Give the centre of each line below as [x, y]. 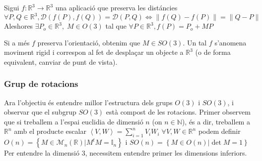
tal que [116, 26]
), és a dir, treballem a [216, 121]
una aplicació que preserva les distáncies [116, 7]
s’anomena [230, 42]
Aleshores [19, 26]
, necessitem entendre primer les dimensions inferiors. [166, 153]
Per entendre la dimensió [42, 153]
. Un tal [195, 42]
